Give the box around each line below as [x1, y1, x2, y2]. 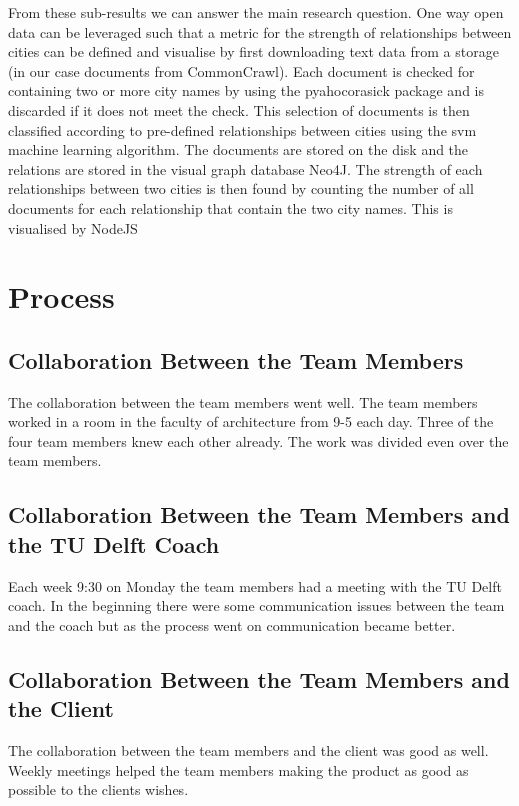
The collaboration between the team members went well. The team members [8, 391, 478, 412]
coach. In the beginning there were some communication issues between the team [8, 595, 505, 616]
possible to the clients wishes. [8, 779, 189, 800]
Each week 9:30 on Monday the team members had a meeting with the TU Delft [8, 575, 502, 596]
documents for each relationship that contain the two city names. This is [8, 197, 453, 218]
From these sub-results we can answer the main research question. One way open [8, 2, 504, 22]
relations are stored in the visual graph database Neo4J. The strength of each [8, 158, 483, 179]
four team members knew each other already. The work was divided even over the [8, 430, 509, 451]
